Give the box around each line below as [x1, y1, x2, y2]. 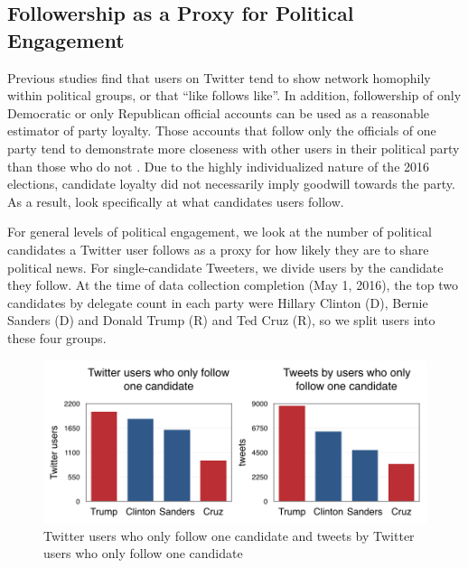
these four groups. [7, 328, 107, 347]
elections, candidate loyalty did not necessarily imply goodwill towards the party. [7, 174, 455, 193]
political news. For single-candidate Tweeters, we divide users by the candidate [7, 257, 444, 276]
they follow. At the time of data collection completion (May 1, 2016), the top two [7, 275, 458, 294]
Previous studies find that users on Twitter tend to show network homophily [7, 68, 431, 87]
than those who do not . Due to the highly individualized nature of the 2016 [7, 156, 430, 175]
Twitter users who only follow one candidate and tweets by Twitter [43, 526, 415, 545]
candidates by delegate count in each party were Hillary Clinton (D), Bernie [7, 293, 428, 312]
